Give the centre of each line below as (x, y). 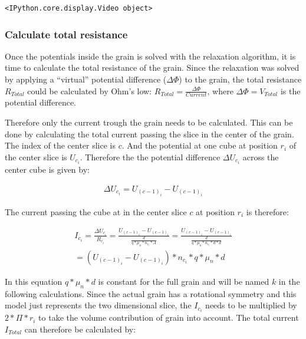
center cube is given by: (47, 169)
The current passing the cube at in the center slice (96, 211)
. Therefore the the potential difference (150, 157)
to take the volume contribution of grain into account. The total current (169, 317)
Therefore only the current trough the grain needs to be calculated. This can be (149, 122)
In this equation (34, 281)
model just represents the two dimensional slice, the (98, 305)
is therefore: (267, 211)
